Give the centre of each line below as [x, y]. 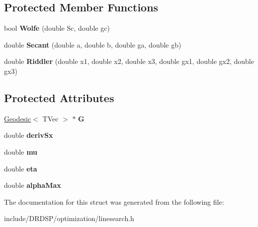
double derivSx [29, 135]
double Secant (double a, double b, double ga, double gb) [93, 44]
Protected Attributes [59, 97]
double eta [21, 168]
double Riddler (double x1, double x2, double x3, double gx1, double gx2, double [129, 61]
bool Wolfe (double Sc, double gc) [57, 28]
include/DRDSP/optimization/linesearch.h [69, 218]
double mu [21, 151]
